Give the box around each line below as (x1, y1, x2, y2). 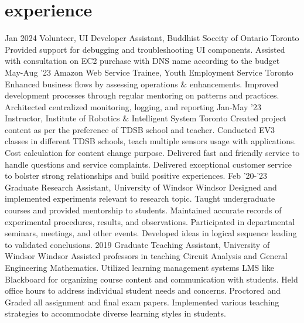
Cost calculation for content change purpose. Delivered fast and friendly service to (5, 147, 300, 159)
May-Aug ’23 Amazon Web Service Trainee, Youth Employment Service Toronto (5, 66, 293, 78)
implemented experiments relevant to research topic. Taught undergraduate (5, 192, 275, 205)
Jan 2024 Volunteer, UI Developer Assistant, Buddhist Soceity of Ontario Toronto (5, 32, 299, 44)
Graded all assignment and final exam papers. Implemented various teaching (5, 295, 279, 308)
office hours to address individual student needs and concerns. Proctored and (5, 284, 281, 297)
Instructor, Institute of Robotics (5, 112, 120, 124)
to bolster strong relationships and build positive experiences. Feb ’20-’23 (5, 169, 268, 182)
